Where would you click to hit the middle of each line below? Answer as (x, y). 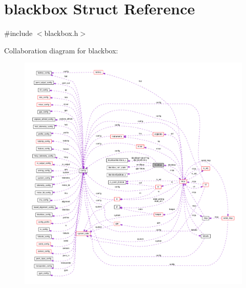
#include (18, 33)
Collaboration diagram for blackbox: (61, 50)
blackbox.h (61, 33)
